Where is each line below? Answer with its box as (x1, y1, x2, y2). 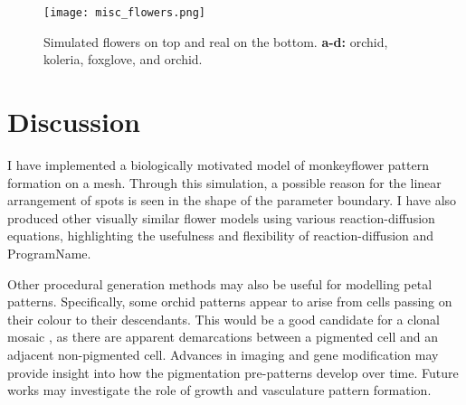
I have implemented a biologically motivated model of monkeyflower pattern (7, 155, 429, 174)
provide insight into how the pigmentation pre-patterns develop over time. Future (7, 363, 459, 381)
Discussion (7, 103, 140, 140)
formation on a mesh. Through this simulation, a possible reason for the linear (7, 173, 442, 192)
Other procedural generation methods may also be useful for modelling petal (7, 274, 433, 293)
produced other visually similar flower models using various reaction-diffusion (7, 208, 435, 227)
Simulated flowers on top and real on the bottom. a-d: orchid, (43, 32, 388, 51)
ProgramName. (7, 243, 91, 262)
